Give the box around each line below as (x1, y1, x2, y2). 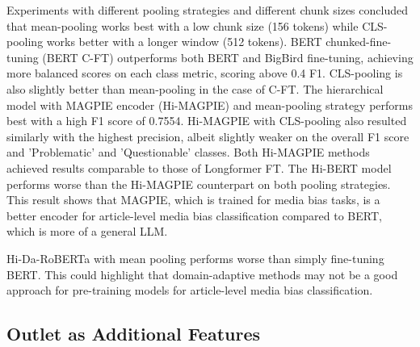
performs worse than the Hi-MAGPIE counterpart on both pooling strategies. (6, 175, 391, 192)
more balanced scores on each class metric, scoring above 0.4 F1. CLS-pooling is (6, 65, 403, 82)
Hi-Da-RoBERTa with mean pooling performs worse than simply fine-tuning (6, 249, 384, 266)
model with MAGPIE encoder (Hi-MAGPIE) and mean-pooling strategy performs (6, 96, 413, 113)
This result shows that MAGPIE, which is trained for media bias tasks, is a (6, 191, 380, 208)
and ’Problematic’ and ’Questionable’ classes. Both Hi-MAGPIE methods (6, 144, 370, 161)
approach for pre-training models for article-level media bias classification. (6, 282, 373, 299)
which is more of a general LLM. (6, 223, 168, 240)
